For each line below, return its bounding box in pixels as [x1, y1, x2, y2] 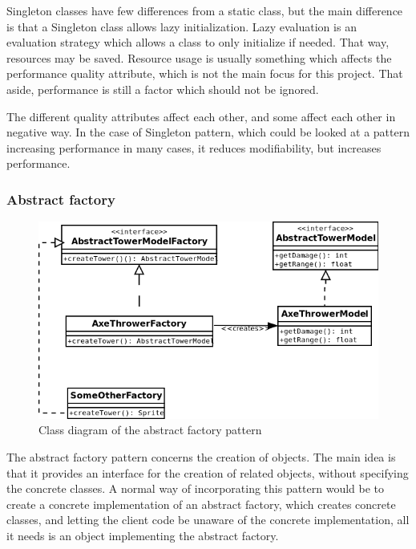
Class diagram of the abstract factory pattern [38, 421, 262, 438]
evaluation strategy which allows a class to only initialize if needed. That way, [6, 34, 390, 51]
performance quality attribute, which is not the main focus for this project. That [6, 65, 403, 82]
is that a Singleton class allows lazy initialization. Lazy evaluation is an [6, 18, 357, 35]
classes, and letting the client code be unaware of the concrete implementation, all [6, 511, 410, 528]
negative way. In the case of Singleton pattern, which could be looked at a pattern [6, 124, 410, 140]
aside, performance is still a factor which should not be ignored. [6, 80, 319, 97]
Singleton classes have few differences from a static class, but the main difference [6, 2, 403, 18]
